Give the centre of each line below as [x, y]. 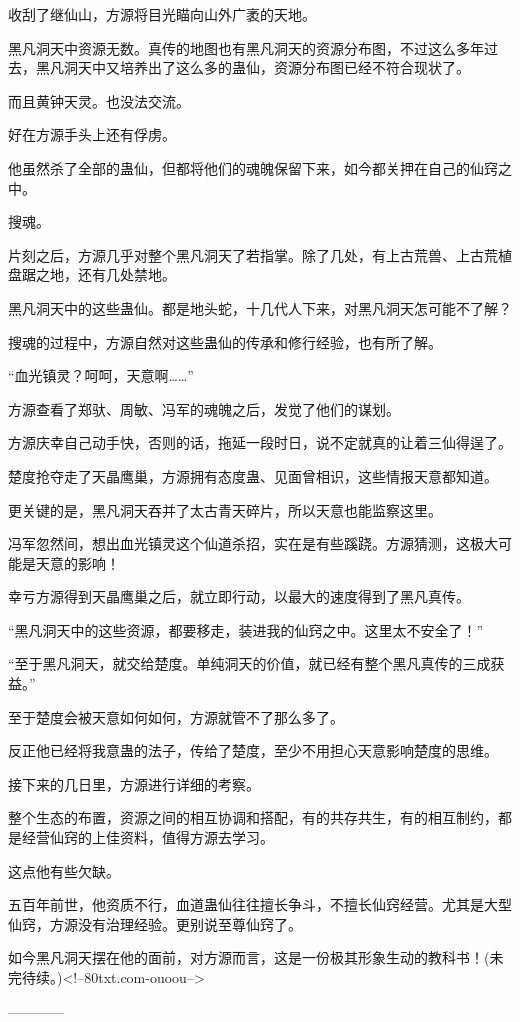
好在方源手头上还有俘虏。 [92, 134]
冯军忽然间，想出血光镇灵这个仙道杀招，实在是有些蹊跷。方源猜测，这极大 [253, 543]
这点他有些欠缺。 [64, 870]
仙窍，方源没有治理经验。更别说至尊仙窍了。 [155, 923]
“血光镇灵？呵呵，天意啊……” [101, 375]
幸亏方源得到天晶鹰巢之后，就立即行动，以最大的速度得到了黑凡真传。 [239, 596]
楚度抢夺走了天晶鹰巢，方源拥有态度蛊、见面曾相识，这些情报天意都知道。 [253, 475]
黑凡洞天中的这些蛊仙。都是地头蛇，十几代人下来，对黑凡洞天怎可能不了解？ [260, 307]
